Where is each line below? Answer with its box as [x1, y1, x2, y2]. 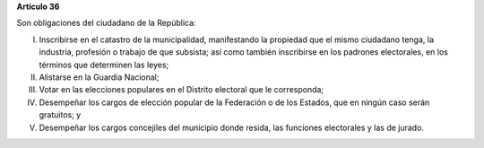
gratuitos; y [39, 109, 82, 120]
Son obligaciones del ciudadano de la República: [16, 18, 196, 29]
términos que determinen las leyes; [39, 59, 169, 70]
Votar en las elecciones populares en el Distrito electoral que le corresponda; [39, 84, 324, 95]
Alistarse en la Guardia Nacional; [39, 72, 160, 83]
